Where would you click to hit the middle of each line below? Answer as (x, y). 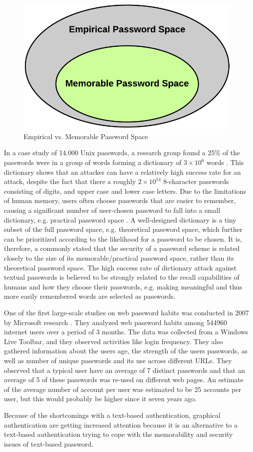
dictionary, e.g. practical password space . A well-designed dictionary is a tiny (120, 219)
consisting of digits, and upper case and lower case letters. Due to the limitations (125, 191)
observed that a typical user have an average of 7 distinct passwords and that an (125, 370)
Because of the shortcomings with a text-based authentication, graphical (112, 415)
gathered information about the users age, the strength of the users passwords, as (126, 351)
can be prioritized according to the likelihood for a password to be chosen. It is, (123, 238)
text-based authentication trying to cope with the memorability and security (118, 434)
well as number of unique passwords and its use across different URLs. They (118, 360)
